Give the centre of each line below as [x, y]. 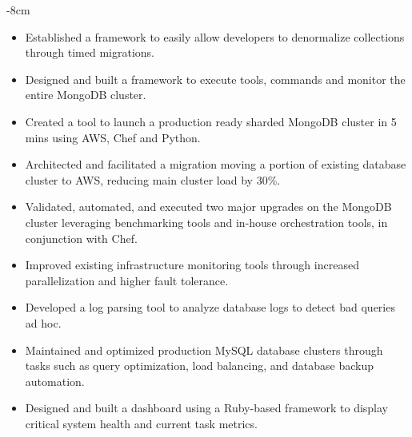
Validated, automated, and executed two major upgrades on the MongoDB [208, 207]
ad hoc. [43, 322]
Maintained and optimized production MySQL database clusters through [204, 350]
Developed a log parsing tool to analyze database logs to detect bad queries [210, 307]
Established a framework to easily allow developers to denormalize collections [215, 36]
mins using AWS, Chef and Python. [113, 137]
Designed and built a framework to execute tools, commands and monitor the [215, 79]
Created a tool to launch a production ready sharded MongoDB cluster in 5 [211, 121]
